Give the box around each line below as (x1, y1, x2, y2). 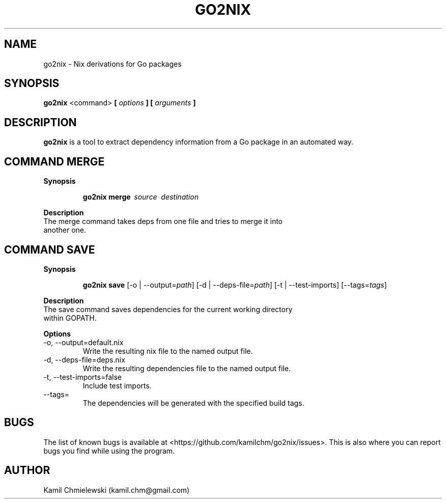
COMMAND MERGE (4, 155, 105, 168)
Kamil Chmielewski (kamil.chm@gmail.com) (43, 485, 190, 494)
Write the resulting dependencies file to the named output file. (82, 364, 291, 373)
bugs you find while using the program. (43, 446, 175, 455)
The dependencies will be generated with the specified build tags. (82, 398, 304, 407)
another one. (43, 226, 87, 235)
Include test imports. (82, 381, 152, 390)
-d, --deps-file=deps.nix (43, 355, 125, 364)
